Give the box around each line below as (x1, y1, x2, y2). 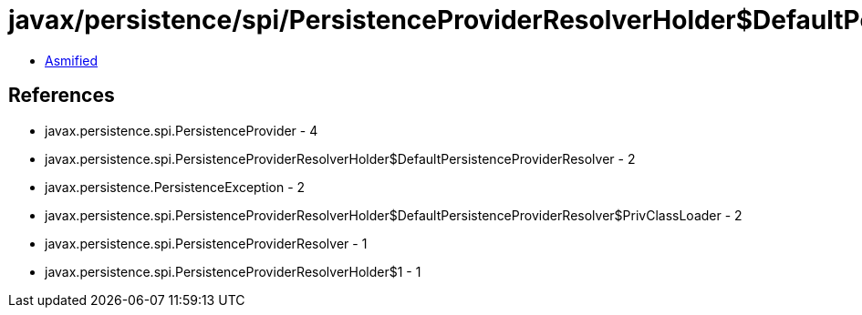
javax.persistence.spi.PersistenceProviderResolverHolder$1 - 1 (45, 263, 421, 279)
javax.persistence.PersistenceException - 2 (45, 178, 306, 195)
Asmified (45, 52, 99, 68)
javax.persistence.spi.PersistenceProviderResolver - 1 (45, 235, 368, 251)
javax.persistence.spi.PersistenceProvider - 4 (45, 122, 318, 138)
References (8, 84, 115, 107)
